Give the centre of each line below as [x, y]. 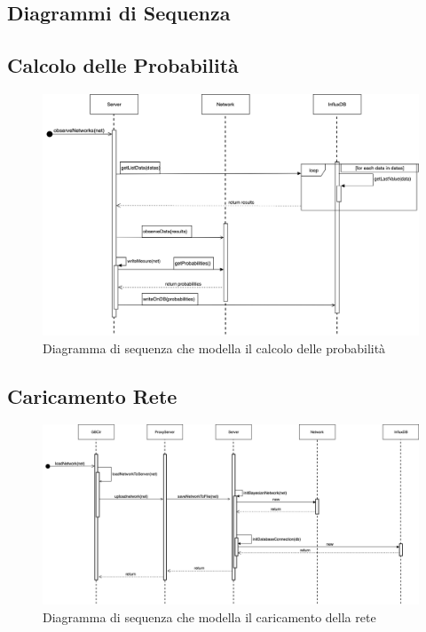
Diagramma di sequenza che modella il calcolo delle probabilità [214, 348]
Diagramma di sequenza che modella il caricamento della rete [209, 616]
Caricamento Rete [92, 395]
